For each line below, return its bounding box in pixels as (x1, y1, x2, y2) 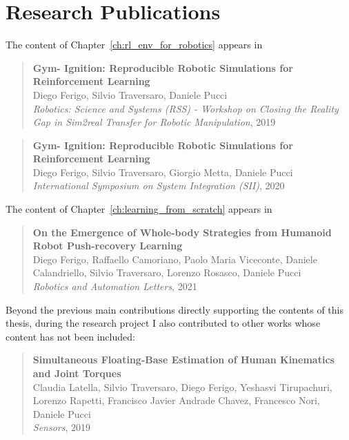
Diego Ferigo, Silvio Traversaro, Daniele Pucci (32, 87, 228, 102)
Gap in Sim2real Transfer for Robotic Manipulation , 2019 (32, 115, 276, 129)
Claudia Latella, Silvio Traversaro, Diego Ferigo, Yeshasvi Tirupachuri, (32, 379, 332, 394)
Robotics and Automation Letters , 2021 (32, 279, 197, 294)
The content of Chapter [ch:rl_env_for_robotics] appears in (6, 37, 263, 52)
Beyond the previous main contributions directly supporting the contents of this (6, 302, 343, 316)
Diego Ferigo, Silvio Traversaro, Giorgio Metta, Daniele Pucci (32, 164, 293, 179)
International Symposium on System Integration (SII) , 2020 (32, 178, 285, 193)
